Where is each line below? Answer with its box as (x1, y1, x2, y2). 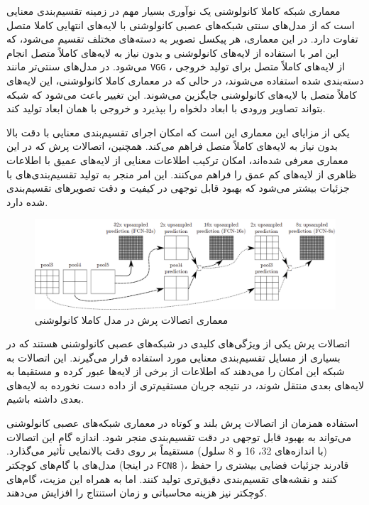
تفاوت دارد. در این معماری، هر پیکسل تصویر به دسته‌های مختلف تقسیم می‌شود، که (6, 31, 358, 46)
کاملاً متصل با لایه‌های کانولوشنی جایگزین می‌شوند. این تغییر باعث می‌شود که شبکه (6, 87, 357, 102)
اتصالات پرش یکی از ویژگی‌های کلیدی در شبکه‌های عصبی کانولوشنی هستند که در (6, 336, 351, 351)
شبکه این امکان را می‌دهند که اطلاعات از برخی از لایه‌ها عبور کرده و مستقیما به (6, 364, 345, 379)
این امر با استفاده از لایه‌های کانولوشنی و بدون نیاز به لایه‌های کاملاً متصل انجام (6, 45, 339, 60)
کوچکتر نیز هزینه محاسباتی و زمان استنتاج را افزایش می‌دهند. (6, 485, 268, 500)
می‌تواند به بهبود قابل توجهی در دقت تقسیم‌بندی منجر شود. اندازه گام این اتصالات (6, 429, 352, 444)
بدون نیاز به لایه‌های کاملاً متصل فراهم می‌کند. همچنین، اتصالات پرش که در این (6, 139, 338, 153)
